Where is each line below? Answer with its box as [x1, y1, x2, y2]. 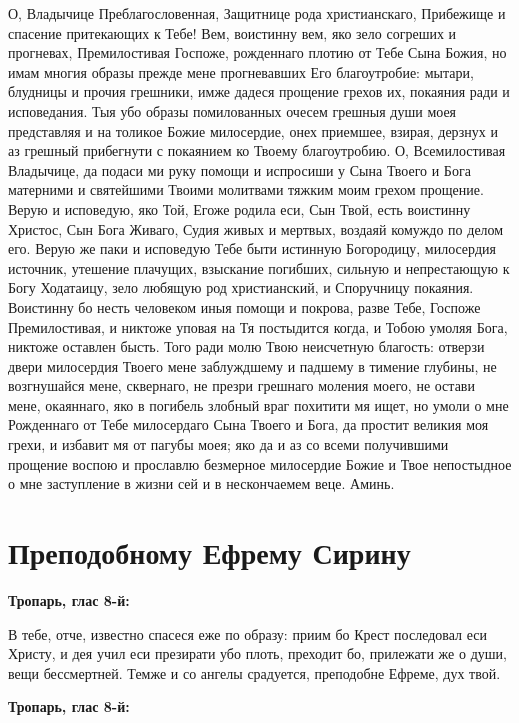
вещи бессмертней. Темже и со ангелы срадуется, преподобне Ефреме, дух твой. [8, 662, 501, 683]
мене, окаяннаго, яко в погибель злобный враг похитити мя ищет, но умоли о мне [8, 394, 509, 415]
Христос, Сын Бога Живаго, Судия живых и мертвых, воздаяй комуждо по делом [8, 218, 504, 239]
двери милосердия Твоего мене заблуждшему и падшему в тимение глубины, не [8, 355, 497, 376]
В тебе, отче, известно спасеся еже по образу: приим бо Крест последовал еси [8, 623, 487, 644]
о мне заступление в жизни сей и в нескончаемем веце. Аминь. [8, 473, 395, 494]
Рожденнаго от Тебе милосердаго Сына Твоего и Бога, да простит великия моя [8, 414, 489, 435]
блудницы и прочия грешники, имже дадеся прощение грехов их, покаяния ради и [8, 81, 510, 102]
